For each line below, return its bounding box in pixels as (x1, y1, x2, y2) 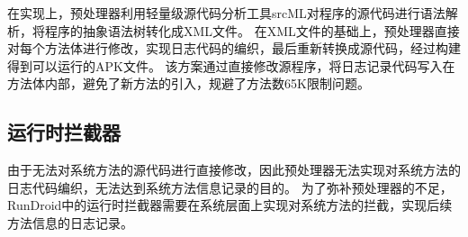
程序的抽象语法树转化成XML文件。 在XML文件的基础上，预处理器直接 (44, 21, 460, 40)
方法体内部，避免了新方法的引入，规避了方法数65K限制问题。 (7, 74, 370, 93)
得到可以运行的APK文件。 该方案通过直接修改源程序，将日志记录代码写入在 (7, 56, 455, 75)
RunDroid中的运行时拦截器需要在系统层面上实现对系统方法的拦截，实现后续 (7, 196, 453, 214)
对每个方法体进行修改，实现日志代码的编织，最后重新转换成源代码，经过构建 (7, 39, 461, 58)
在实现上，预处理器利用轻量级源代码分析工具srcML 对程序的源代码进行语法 (7, 4, 445, 22)
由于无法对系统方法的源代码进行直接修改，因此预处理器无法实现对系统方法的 (7, 160, 461, 179)
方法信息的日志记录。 (7, 213, 133, 232)
